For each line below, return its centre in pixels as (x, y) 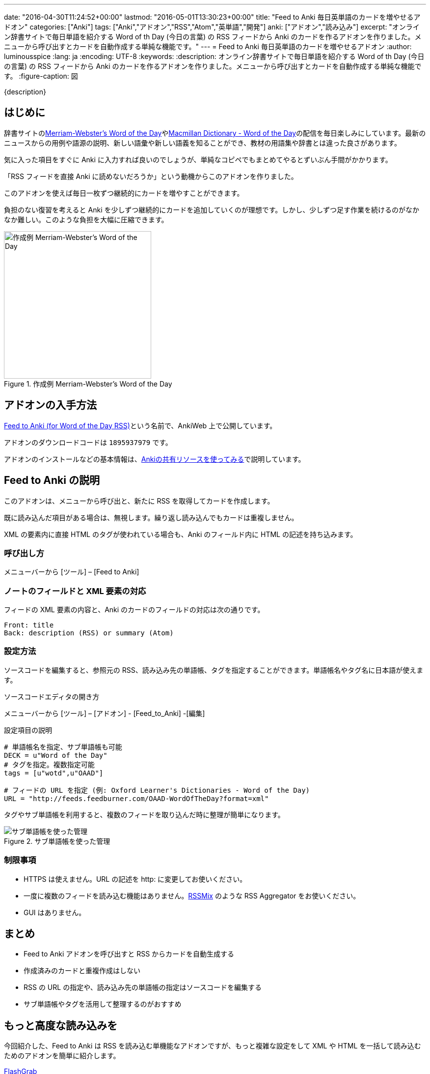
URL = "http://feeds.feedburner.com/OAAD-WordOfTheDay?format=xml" (136, 798)
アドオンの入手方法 (50, 405)
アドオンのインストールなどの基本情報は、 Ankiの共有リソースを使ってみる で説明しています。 (155, 459)
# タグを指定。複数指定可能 (49, 764)
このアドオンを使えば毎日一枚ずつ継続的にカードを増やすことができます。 (124, 193)
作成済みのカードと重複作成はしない (82, 971)
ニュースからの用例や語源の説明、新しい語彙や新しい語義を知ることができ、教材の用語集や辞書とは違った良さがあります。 (202, 143)
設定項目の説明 (28, 730)
